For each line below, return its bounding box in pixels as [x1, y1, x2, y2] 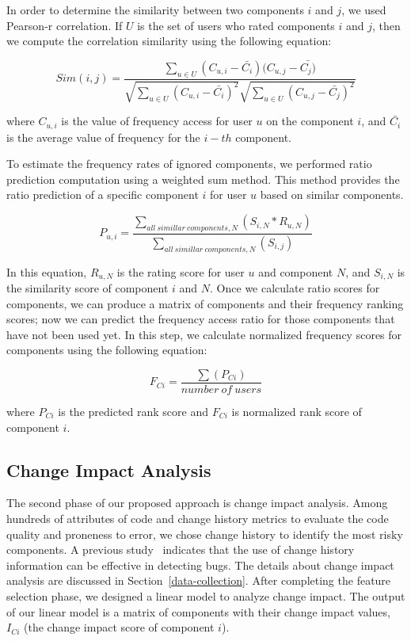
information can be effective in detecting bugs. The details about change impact [6, 556, 394, 573]
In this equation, [6, 263, 87, 280]
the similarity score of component [6, 279, 169, 296]
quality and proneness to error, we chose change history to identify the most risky [6, 525, 403, 542]
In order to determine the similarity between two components [6, 2, 304, 17]
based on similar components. [260, 186, 404, 203]
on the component [266, 113, 354, 129]
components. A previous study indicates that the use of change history [6, 541, 355, 558]
